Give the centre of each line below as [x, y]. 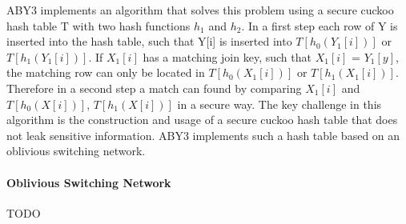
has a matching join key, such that [227, 56]
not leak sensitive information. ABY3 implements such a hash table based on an [203, 135]
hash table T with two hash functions [98, 25]
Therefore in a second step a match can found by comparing [154, 88]
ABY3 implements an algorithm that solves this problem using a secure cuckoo [200, 10]
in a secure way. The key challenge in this [279, 104]
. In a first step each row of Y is [320, 25]
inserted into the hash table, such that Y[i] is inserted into [149, 41]
